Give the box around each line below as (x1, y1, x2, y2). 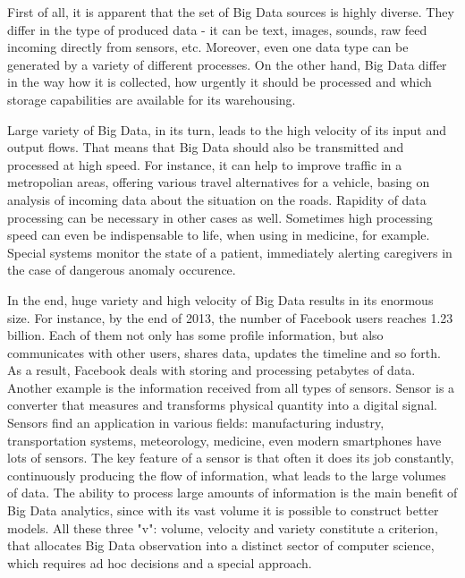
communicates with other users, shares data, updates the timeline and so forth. (7, 343, 441, 361)
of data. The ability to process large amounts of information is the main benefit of (7, 483, 458, 502)
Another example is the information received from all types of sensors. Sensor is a (7, 378, 455, 396)
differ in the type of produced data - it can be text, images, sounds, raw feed (7, 20, 427, 38)
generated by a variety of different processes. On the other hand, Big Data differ (7, 55, 447, 73)
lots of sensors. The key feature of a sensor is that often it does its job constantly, (7, 448, 454, 467)
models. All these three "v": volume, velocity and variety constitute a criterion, (7, 518, 438, 537)
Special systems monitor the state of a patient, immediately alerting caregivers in (7, 242, 452, 261)
